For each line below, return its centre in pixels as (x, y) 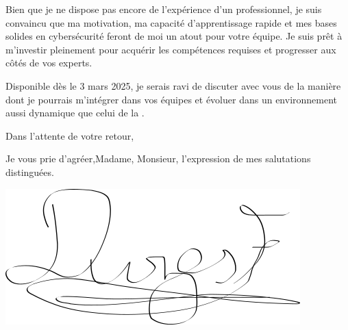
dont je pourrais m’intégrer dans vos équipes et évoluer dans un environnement (172, 99)
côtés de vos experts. (49, 63)
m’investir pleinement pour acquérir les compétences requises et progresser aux (171, 49)
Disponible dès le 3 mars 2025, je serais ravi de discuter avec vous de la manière (173, 85)
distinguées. (30, 172)
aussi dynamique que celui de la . (75, 113)
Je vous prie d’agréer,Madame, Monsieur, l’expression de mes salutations (158, 158)
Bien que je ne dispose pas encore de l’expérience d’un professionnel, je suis (164, 9)
